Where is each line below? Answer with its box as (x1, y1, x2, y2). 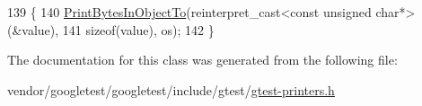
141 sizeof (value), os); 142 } (62, 20, 215, 39)
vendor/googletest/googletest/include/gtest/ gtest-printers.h (7, 80, 335, 99)
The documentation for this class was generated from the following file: (7, 50, 398, 69)
